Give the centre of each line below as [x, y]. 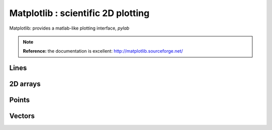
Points [20, 100]
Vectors [22, 116]
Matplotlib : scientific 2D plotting [79, 13]
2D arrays [25, 84]
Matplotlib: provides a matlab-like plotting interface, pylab [69, 28]
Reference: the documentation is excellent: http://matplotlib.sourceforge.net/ [103, 51]
